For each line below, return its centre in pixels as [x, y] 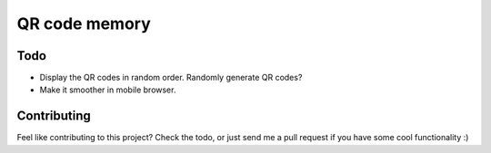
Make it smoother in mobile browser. [108, 90]
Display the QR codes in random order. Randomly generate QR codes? [171, 78]
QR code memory [84, 24]
